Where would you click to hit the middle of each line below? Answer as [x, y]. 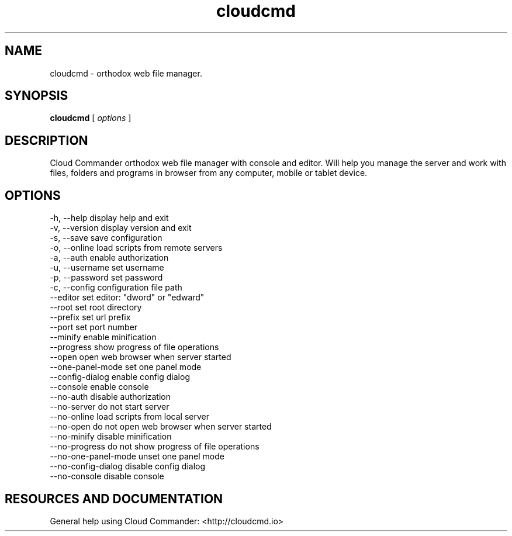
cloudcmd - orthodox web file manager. [126, 73]
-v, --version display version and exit [121, 228]
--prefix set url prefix [90, 317]
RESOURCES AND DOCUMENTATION [114, 499]
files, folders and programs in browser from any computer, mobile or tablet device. [209, 173]
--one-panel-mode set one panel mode [126, 367]
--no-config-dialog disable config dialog [128, 466]
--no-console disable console [107, 476]
